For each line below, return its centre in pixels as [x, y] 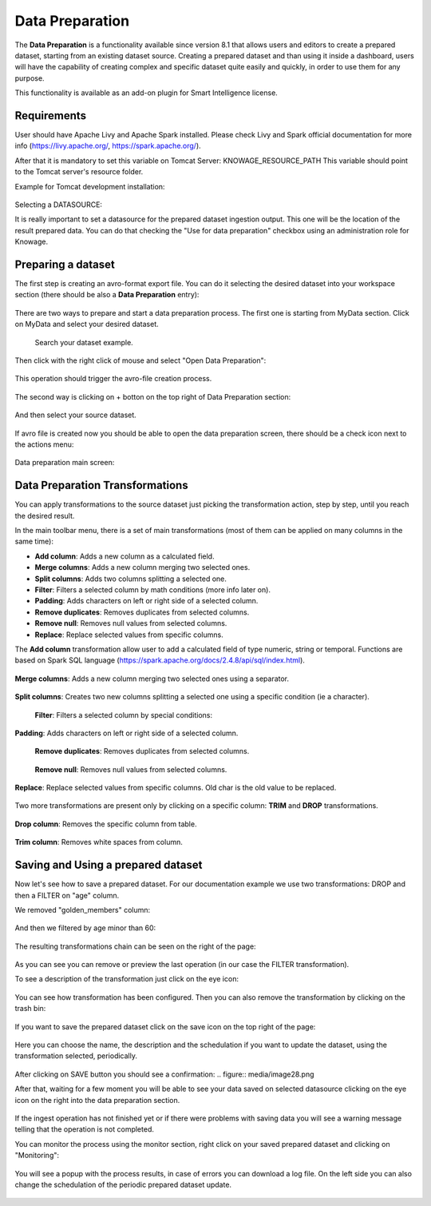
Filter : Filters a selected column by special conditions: [124, 714]
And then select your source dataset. [76, 415]
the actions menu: [44, 444]
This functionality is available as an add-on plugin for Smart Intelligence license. [146, 93]
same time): [34, 541]
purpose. [30, 78]
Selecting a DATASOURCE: [59, 205]
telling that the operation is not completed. [85, 1129]
